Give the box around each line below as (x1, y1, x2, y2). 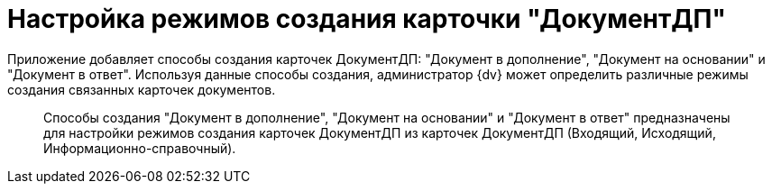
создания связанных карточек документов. (7, 81, 276, 97)
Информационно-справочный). (43, 140, 236, 156)
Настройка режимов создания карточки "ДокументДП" (7, 4, 726, 34)
